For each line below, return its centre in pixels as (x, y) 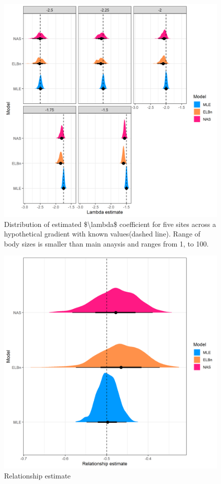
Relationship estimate (37, 475)
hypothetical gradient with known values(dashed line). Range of (102, 234)
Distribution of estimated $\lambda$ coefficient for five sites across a (110, 224)
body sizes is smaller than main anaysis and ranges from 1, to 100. (106, 243)
